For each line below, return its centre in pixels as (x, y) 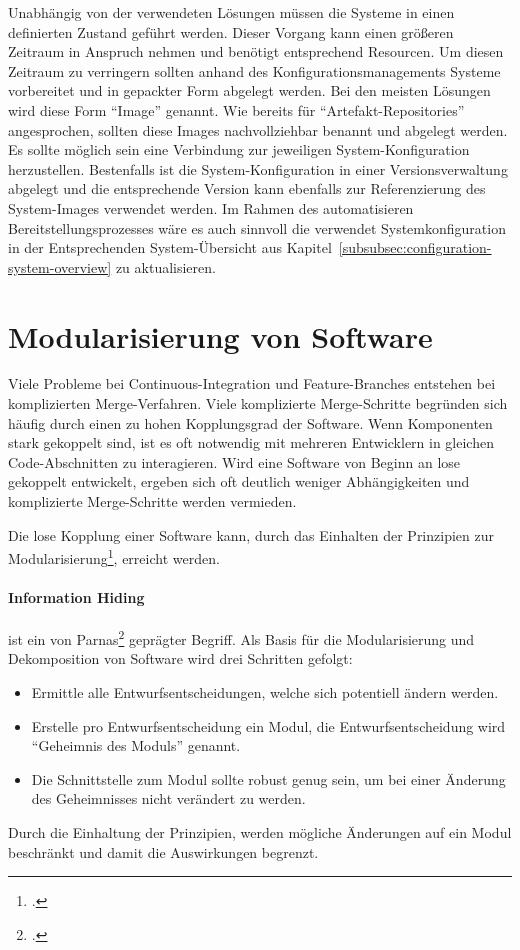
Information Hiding (76, 597)
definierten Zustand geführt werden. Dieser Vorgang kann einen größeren (231, 31)
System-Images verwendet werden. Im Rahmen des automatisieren (211, 207)
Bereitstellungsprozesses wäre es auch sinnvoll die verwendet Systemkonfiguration (257, 227)
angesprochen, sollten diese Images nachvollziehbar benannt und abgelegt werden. (258, 129)
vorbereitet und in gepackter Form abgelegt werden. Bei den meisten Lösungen (249, 90)
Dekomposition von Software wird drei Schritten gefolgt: (180, 658)
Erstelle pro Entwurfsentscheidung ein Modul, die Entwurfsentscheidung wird (268, 725)
